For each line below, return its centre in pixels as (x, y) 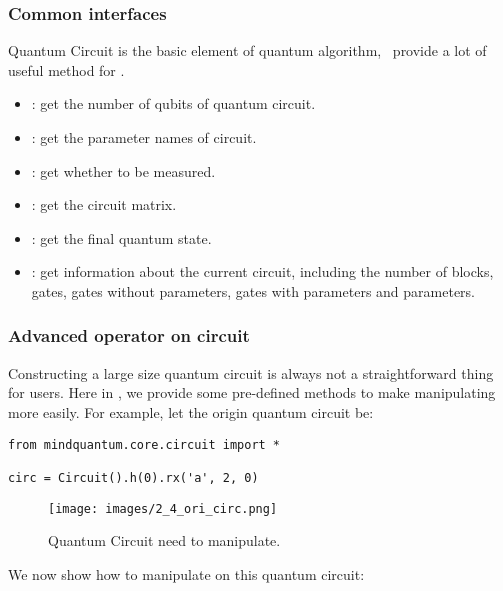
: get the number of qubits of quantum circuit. (173, 103)
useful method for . (66, 69)
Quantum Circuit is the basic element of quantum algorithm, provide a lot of (247, 50)
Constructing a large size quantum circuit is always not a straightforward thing (251, 372)
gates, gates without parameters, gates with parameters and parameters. (253, 290)
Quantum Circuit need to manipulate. (164, 540)
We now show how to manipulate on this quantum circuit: (186, 573)
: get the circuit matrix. (104, 204)
